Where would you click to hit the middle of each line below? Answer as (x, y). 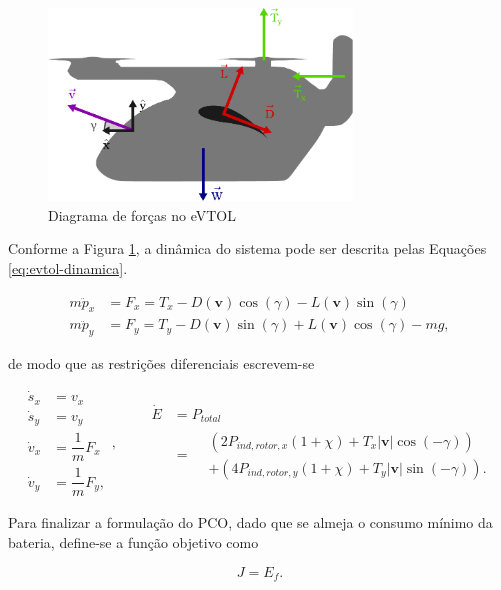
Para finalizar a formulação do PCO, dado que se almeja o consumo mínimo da (250, 522)
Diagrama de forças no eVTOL (142, 214)
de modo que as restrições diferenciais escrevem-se (161, 363)
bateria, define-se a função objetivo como (133, 542)
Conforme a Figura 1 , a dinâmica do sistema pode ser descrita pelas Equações (247, 248)
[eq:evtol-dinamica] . (68, 268)
